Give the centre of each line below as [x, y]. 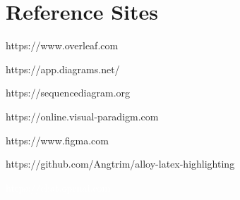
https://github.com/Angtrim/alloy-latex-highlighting [120, 164]
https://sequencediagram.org [68, 93]
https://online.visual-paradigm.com [82, 116]
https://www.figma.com [57, 140]
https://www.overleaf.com [62, 45]
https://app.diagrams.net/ [63, 69]
